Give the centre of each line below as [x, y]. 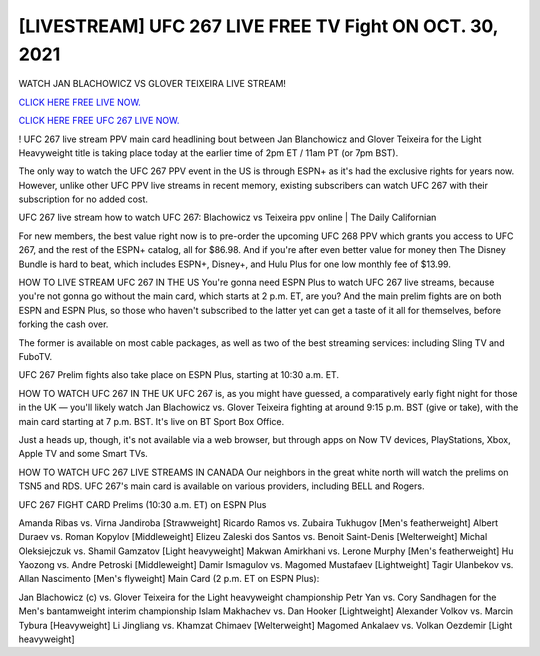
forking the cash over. [63, 324]
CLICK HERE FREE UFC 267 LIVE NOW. [99, 121]
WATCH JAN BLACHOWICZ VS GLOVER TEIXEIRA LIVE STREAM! [152, 84]
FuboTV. [35, 356]
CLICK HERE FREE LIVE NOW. [80, 102]
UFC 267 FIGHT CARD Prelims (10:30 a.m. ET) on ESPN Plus [142, 504]
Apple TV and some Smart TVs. [83, 454]
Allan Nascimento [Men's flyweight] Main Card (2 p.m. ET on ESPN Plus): [169, 579]
